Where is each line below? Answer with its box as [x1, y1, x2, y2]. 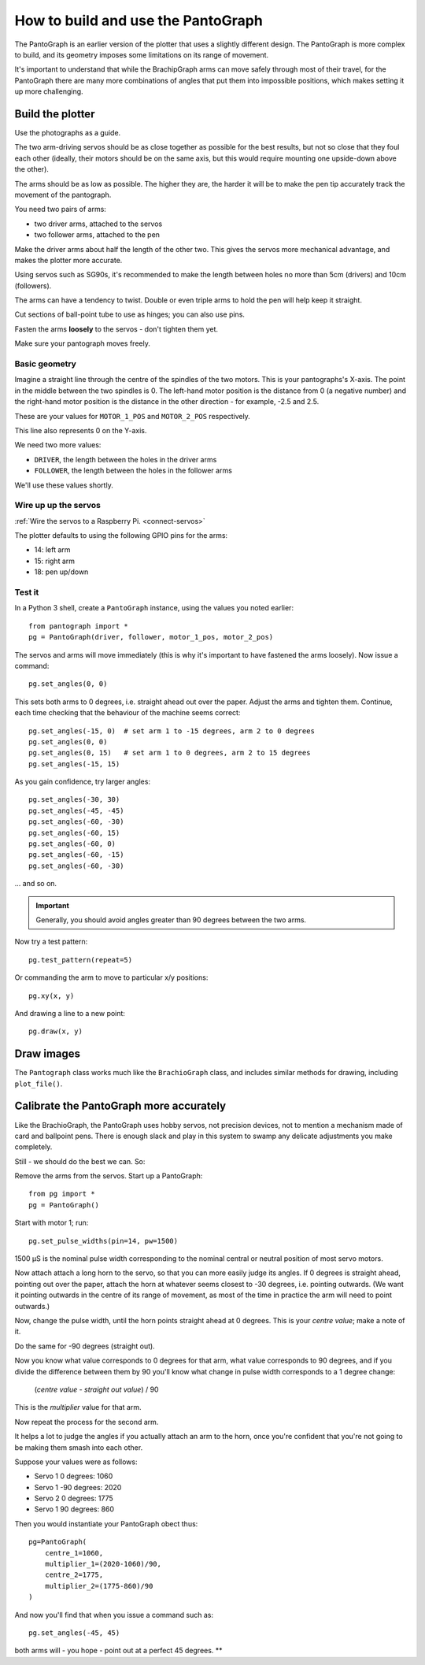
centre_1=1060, [44, 1548, 104, 1557]
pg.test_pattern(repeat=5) [28, 955, 133, 964]
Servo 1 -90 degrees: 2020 [34, 1482, 122, 1492]
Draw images [14, 1048, 81, 1061]
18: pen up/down [34, 567, 89, 577]
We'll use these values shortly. [14, 480, 113, 490]
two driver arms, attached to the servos [34, 219, 163, 228]
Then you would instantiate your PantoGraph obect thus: [14, 1519, 198, 1528]
